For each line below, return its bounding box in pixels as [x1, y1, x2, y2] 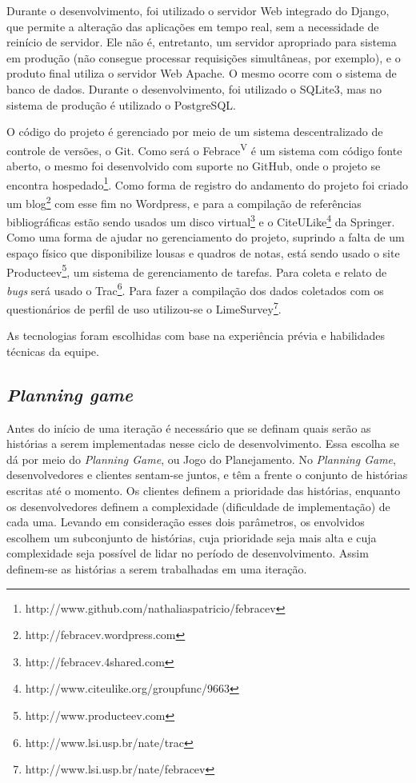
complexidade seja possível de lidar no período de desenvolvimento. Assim [6, 545, 369, 561]
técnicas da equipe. [6, 342, 99, 359]
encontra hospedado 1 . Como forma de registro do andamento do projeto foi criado [6, 174, 409, 193]
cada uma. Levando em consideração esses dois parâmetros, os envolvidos [6, 513, 365, 530]
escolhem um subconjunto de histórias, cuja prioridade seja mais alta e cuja [6, 529, 377, 545]
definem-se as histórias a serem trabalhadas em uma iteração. [6, 561, 307, 577]
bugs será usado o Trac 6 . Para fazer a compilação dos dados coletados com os [6, 279, 384, 298]
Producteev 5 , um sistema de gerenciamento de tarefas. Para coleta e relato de [6, 261, 387, 280]
